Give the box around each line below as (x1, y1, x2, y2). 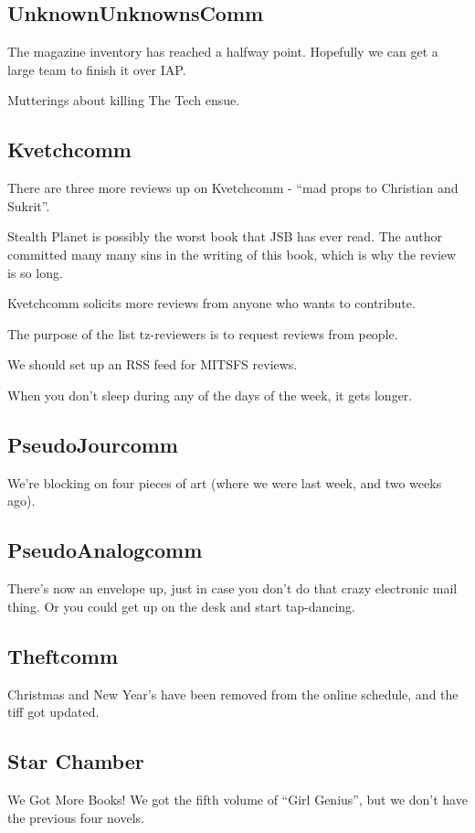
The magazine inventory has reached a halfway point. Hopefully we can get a (7, 42, 438, 61)
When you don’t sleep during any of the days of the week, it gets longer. (7, 385, 413, 404)
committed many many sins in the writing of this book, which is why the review (7, 244, 457, 263)
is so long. (7, 262, 63, 282)
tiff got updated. (7, 702, 100, 721)
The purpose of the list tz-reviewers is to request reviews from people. (7, 324, 398, 343)
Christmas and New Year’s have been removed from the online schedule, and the (7, 684, 459, 703)
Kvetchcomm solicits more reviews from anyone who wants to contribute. (7, 294, 416, 313)
